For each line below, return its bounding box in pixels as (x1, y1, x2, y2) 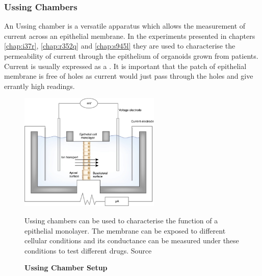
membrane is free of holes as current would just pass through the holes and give (4, 71, 253, 81)
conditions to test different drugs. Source (24, 245, 152, 256)
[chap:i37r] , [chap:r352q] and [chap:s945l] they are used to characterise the (4, 40, 235, 51)
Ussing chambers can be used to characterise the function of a (24, 215, 218, 225)
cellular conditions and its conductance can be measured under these (24, 235, 239, 246)
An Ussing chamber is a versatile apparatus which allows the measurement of (4, 20, 246, 31)
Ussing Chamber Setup (24, 262, 108, 273)
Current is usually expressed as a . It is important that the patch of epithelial (4, 60, 247, 71)
